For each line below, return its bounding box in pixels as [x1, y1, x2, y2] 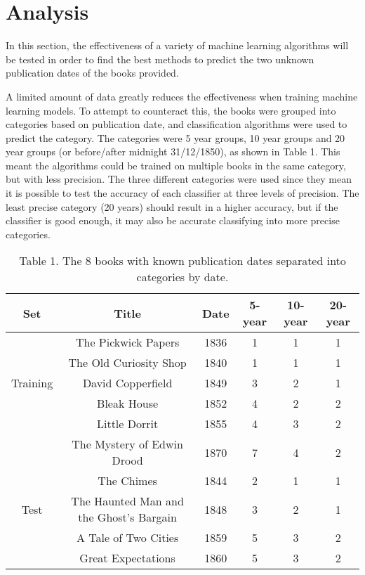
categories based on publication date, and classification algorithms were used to [6, 117, 347, 131]
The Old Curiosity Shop [68, 354, 187, 371]
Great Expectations [79, 550, 175, 567]
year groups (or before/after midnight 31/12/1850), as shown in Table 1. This [6, 144, 340, 159]
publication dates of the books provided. [6, 65, 179, 80]
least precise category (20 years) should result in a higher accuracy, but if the [6, 199, 338, 214]
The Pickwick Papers [75, 334, 180, 351]
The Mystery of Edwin [72, 436, 183, 453]
